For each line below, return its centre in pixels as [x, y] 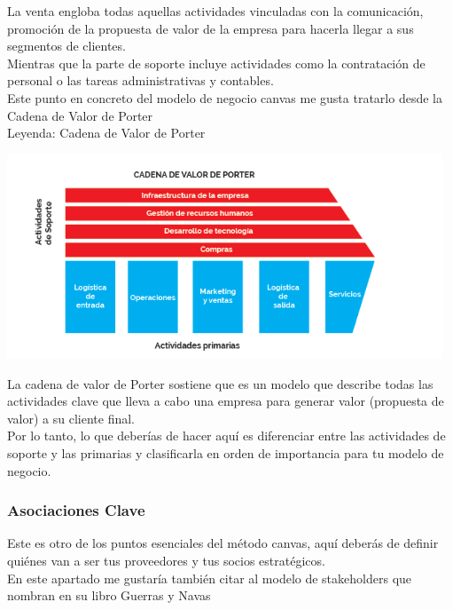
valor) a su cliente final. [71, 418]
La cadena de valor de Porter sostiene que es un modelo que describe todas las [220, 383]
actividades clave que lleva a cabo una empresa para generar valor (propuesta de [226, 401]
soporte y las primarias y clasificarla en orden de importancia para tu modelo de [226, 453]
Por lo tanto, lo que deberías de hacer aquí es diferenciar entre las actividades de [226, 436]
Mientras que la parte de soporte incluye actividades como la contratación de [216, 63]
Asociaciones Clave [76, 510]
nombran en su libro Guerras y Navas [109, 595]
